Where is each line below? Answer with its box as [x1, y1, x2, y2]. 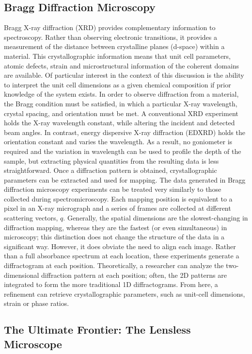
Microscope [4, 336, 62, 351]
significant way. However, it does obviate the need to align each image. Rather [4, 241, 236, 251]
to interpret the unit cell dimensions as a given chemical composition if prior [4, 79, 231, 89]
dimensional [4, 270, 39, 280]
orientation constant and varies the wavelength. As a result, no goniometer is [4, 136, 233, 147]
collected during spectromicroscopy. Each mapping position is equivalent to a [4, 193, 233, 203]
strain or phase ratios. [4, 298, 69, 308]
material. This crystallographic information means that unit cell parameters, [4, 51, 231, 61]
